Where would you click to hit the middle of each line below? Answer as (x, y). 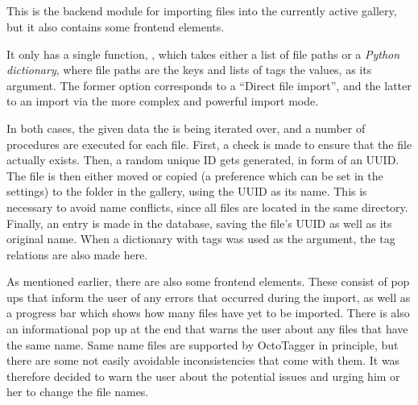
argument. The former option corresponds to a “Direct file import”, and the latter (209, 85)
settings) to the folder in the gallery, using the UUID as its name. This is (187, 191)
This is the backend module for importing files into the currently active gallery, (202, 11)
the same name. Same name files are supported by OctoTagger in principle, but (203, 344)
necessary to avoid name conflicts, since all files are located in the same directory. (207, 207)
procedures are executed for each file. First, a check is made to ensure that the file (209, 144)
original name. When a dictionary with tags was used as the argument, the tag (201, 239)
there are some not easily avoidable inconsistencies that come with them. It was (203, 360)
